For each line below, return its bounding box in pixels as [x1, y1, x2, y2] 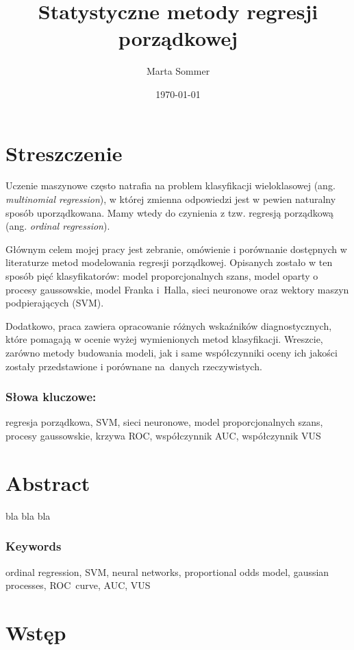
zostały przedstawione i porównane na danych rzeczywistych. [5, 359, 262, 373]
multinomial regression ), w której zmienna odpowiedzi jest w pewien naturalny [5, 192, 336, 206]
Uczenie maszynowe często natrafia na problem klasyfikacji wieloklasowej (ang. [5, 178, 336, 193]
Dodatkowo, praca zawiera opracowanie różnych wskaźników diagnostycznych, [5, 318, 332, 333]
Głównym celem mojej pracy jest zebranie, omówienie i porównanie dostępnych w [5, 241, 347, 256]
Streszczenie [5, 139, 123, 167]
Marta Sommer [146, 64, 210, 78]
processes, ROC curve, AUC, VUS [5, 578, 151, 592]
